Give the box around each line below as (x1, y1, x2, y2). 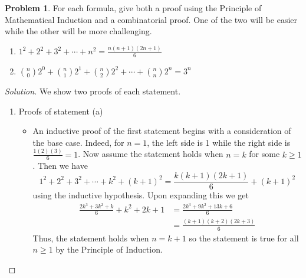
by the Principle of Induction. (55, 243, 163, 256)
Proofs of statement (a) (18, 104, 103, 117)
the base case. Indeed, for (32, 136, 124, 148)
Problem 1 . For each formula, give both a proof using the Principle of (5, 2, 262, 14)
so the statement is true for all (189, 231, 299, 244)
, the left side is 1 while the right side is (147, 136, 291, 148)
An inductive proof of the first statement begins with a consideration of (32, 125, 291, 137)
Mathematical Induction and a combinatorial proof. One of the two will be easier (5, 13, 298, 25)
